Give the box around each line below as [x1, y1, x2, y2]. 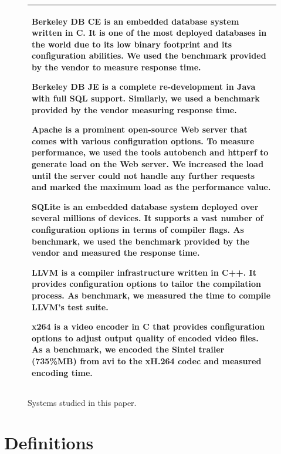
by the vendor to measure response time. [32, 60, 201, 73]
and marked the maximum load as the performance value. [32, 181, 271, 193]
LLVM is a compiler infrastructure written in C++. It [32, 266, 256, 278]
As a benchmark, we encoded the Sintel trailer [32, 343, 225, 355]
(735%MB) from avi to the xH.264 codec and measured [32, 354, 262, 367]
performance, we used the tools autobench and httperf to [32, 146, 269, 158]
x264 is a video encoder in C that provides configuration [32, 320, 265, 333]
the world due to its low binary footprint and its [32, 38, 232, 50]
